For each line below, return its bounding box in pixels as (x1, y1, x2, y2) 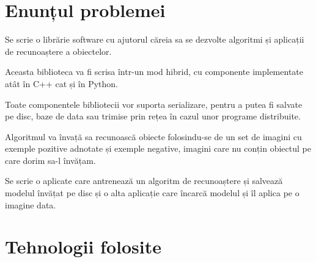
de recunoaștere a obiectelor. (5, 44, 112, 57)
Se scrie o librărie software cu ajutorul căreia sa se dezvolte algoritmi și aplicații (5, 33, 304, 46)
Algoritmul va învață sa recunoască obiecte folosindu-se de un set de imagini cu (5, 130, 302, 143)
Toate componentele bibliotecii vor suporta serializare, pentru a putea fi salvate (5, 97, 303, 110)
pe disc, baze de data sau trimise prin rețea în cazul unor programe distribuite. (5, 110, 301, 122)
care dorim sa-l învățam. (5, 154, 96, 166)
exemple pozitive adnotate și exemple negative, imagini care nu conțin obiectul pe (5, 142, 311, 155)
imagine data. (5, 198, 56, 211)
